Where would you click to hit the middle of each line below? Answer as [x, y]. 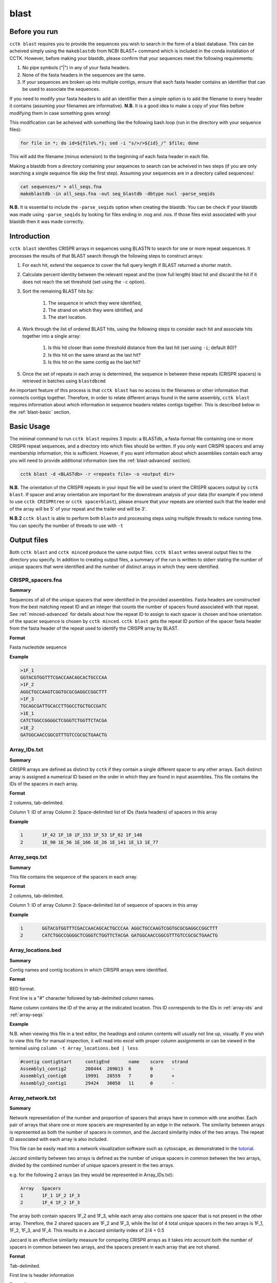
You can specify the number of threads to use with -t [66, 526]
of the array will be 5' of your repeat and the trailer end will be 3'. [78, 509]
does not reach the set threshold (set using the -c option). [84, 282]
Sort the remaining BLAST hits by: [58, 291]
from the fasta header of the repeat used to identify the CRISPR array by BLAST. [94, 628]
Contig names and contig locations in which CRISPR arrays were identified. [89, 970]
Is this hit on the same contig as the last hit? [94, 362]
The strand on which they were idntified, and [95, 310]
